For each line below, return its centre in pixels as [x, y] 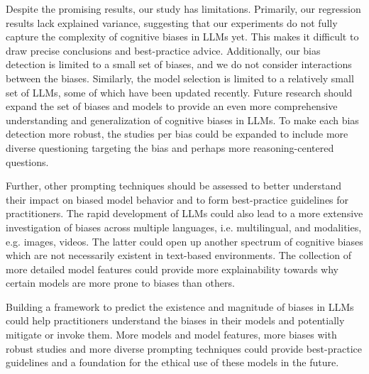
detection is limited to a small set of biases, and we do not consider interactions [179, 64]
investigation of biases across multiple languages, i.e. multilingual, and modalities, [184, 227]
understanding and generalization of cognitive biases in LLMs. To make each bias [182, 120]
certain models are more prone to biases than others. [120, 283]
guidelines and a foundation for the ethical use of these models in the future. [172, 362]
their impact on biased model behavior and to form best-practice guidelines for [177, 199]
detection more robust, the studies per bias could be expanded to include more [177, 134]
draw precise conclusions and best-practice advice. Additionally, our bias [163, 50]
